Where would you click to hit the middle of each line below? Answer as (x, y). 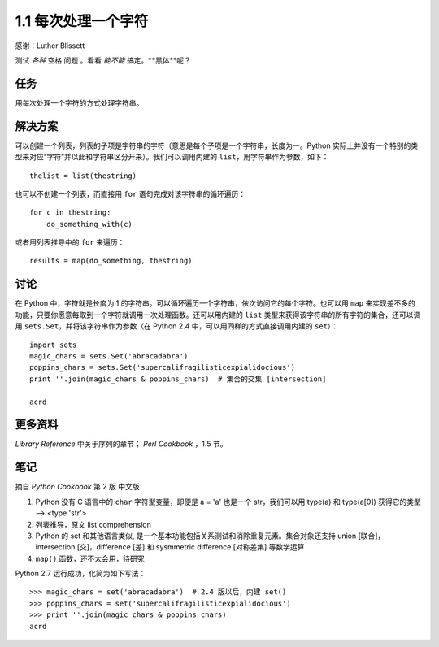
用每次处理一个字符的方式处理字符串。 (79, 102)
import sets (53, 345)
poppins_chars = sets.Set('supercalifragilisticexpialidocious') (163, 367)
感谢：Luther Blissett (50, 46)
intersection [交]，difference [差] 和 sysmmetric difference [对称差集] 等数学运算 (170, 547)
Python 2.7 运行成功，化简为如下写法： (80, 574)
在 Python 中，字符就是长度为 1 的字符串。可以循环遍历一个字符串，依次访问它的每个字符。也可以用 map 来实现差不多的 (215, 303)
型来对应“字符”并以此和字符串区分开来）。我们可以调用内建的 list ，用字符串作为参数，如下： (172, 157)
